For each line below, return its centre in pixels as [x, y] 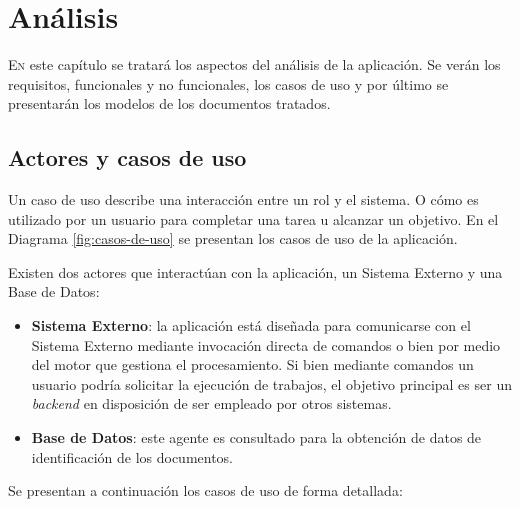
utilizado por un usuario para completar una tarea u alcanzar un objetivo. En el [253, 218]
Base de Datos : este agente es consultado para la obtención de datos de [256, 437]
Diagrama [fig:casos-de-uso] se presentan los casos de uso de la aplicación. [233, 238]
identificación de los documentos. [132, 456]
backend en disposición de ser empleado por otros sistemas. [211, 403]
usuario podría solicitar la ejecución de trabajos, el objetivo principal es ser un [271, 383]
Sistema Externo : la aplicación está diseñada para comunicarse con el [251, 325]
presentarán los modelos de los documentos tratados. [169, 103]
